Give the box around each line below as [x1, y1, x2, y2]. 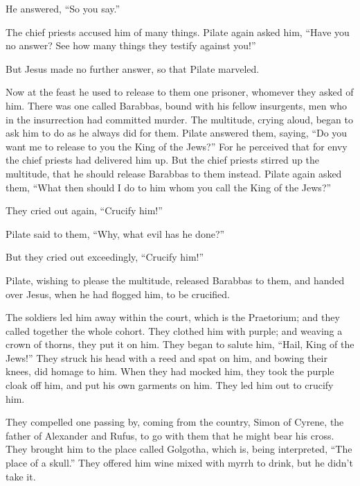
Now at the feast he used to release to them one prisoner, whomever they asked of [6, 85, 354, 99]
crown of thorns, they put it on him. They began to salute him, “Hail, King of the [6, 337, 354, 352]
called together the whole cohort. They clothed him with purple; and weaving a [6, 323, 343, 338]
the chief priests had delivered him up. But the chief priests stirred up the [6, 153, 320, 167]
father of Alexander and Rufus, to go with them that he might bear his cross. [6, 428, 334, 442]
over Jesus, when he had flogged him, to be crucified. [6, 286, 230, 301]
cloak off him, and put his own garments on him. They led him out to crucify [6, 378, 334, 392]
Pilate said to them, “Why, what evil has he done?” [6, 226, 225, 241]
